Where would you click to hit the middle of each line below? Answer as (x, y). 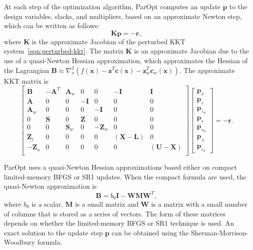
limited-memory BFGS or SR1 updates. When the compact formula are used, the (125, 176)
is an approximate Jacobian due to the (191, 51)
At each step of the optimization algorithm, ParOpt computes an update (112, 6)
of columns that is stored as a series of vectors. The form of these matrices (115, 213)
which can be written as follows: (52, 26)
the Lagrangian (27, 70)
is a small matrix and (107, 204)
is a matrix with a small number (199, 204)
